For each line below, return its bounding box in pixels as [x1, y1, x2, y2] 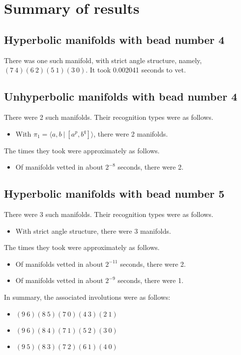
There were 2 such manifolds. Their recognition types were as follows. [4, 111, 213, 122]
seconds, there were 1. [118, 275, 183, 285]
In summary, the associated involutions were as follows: [4, 291, 171, 302]
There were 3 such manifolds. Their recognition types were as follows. [4, 209, 213, 219]
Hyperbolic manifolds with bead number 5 [4, 186, 225, 201]
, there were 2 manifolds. [93, 128, 168, 139]
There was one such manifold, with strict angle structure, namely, [4, 55, 202, 65]
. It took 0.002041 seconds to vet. [86, 65, 186, 75]
